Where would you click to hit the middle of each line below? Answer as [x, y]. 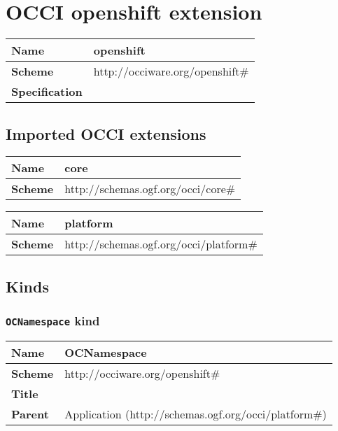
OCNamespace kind [53, 321]
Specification [47, 92]
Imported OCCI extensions [106, 133]
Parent [30, 414]
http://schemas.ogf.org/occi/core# [150, 189]
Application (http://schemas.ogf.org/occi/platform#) [196, 414]
